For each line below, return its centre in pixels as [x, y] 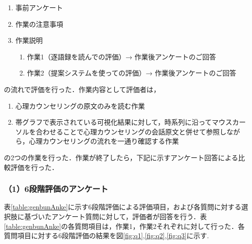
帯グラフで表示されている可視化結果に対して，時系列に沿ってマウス [124, 122]
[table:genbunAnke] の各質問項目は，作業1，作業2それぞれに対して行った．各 [125, 226]
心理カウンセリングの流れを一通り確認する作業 [104, 141]
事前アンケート [39, 7]
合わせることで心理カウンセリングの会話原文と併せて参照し [131, 131]
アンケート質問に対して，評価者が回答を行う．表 [129, 216]
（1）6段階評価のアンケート [56, 189]
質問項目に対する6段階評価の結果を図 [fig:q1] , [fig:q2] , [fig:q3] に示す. [107, 235]
